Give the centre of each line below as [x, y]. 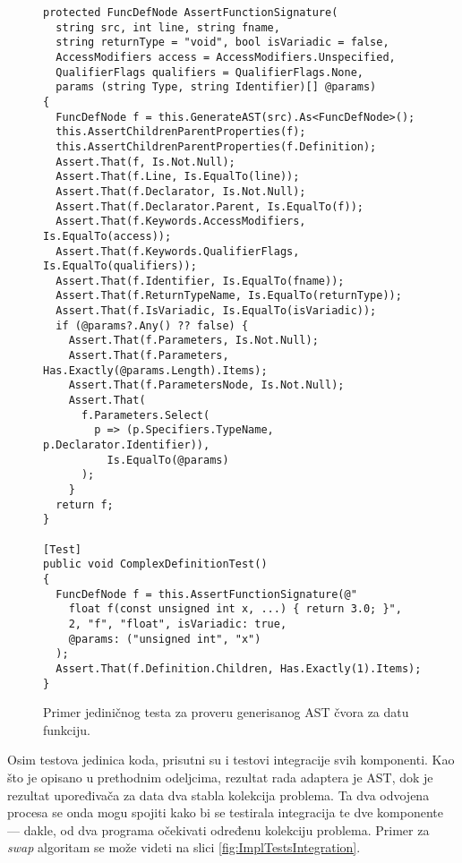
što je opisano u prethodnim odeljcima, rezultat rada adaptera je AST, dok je [220, 777]
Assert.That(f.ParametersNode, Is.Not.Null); [206, 385]
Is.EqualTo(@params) [168, 460]
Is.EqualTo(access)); [107, 236]
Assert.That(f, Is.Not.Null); [145, 162]
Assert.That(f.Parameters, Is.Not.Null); [193, 341]
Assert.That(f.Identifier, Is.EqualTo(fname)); [200, 281]
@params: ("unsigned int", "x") [165, 639]
